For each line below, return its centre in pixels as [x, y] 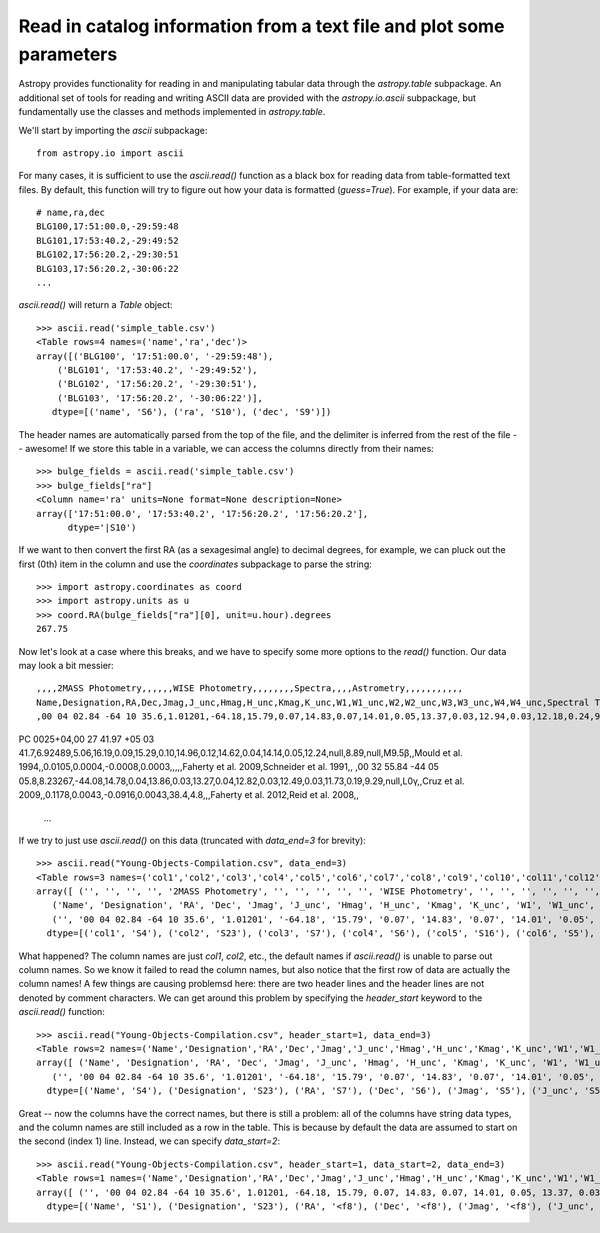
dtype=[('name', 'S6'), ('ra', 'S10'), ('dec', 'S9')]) [191, 412]
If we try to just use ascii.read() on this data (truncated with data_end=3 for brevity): [192, 840]
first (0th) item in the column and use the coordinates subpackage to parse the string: [195, 564]
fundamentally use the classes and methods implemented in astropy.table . [172, 112]
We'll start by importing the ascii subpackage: [113, 130]
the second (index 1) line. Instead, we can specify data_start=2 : [149, 1141]
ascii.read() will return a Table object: [96, 305]
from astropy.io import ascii [110, 153]
